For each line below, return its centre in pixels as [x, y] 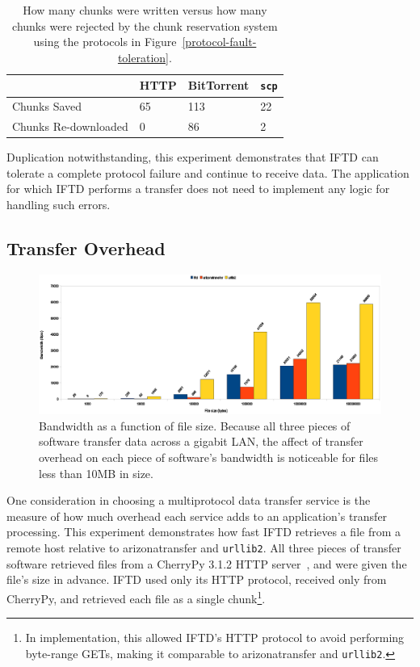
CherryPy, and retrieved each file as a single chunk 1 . [136, 597]
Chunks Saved [47, 106]
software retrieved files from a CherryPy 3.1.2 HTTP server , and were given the [207, 563]
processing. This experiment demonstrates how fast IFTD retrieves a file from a [204, 532]
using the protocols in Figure [105, 42]
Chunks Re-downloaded [70, 126]
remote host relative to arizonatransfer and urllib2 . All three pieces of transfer [204, 548]
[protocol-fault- [219, 42]
